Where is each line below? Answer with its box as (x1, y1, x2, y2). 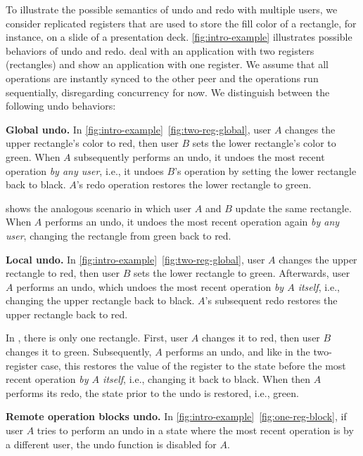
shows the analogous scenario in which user (6, 200, 192, 215)
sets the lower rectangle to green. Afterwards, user (133, 266, 350, 280)
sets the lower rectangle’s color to (192, 136, 336, 150)
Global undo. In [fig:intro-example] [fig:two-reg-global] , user (6, 122, 272, 136)
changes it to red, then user (202, 330, 320, 345)
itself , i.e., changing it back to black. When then (103, 372, 311, 386)
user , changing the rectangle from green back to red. (6, 228, 231, 242)
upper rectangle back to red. (6, 306, 128, 321)
